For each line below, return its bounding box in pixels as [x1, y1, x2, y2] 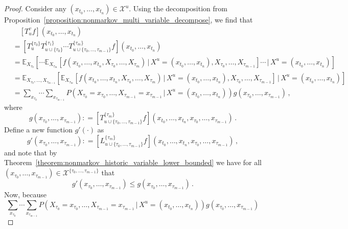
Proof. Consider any [4, 3, 66, 13]
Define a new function [4, 124, 73, 135]
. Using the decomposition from [129, 3, 227, 13]
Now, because [4, 189, 47, 200]
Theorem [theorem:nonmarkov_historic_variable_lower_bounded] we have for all [4, 157, 262, 168]
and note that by [4, 147, 57, 157]
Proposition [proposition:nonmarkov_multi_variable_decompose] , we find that [4, 14, 253, 25]
